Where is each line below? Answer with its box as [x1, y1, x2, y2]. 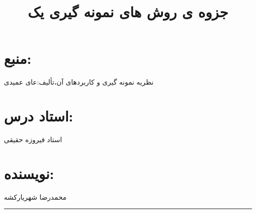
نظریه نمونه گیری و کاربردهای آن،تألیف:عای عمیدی [4, 77, 154, 87]
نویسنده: [4, 163, 54, 183]
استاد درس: [4, 106, 73, 126]
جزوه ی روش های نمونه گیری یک [28, 1, 228, 22]
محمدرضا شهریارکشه [4, 191, 67, 202]
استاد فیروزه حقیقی [4, 134, 62, 145]
